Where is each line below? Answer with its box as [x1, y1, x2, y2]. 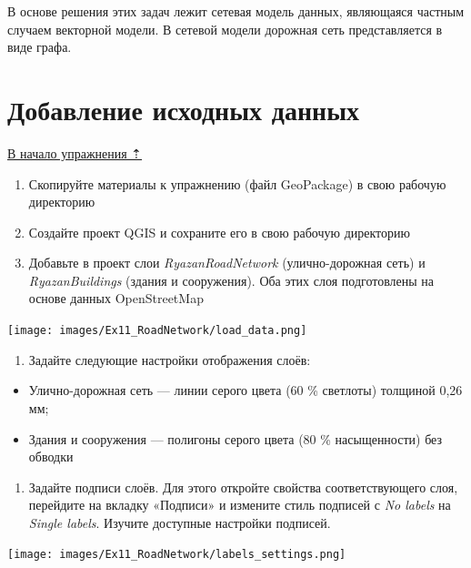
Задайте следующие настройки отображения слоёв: [28, 350, 311, 369]
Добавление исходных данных [7, 90, 360, 127]
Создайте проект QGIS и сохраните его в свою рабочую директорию [28, 222, 410, 241]
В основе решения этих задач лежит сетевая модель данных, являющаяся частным [7, 2, 465, 20]
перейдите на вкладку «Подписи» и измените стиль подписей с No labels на [28, 495, 451, 514]
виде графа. [7, 37, 72, 56]
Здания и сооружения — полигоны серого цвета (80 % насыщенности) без [28, 429, 442, 448]
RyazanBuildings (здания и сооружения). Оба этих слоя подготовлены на [28, 270, 435, 289]
